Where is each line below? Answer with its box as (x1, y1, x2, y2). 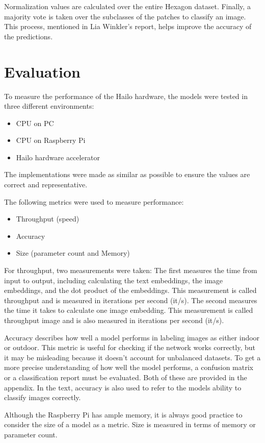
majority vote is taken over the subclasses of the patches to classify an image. (4, 11, 246, 21)
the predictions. (4, 31, 53, 41)
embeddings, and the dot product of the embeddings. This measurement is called (4, 285, 257, 296)
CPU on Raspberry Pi (16, 135, 86, 145)
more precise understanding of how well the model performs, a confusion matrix (4, 362, 253, 373)
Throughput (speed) (16, 213, 79, 224)
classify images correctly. (4, 392, 81, 403)
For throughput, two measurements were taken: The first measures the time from (4, 265, 257, 276)
